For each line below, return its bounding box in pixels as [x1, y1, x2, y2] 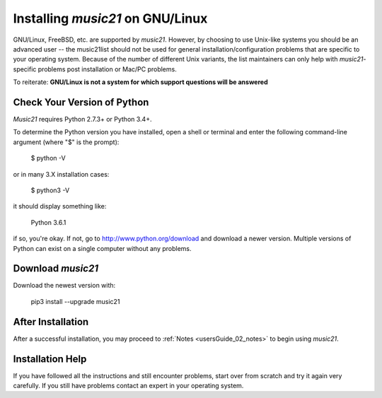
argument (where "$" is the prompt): [13, 138, 120, 146]
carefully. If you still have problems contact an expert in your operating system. [13, 382, 244, 390]
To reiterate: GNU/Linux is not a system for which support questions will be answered [13, 78, 268, 86]
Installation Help [13, 353, 87, 365]
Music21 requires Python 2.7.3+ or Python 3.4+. [13, 115, 152, 124]
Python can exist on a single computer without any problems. [13, 244, 192, 252]
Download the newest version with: [13, 281, 116, 290]
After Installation [13, 315, 89, 328]
